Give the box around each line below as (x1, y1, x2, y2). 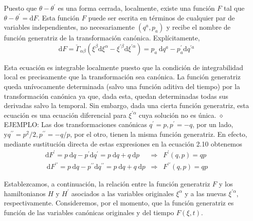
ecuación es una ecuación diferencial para (4, 110, 126, 120)
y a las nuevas (184, 188, 227, 198)
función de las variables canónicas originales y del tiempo (4, 207, 174, 217)
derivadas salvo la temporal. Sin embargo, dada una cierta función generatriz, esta (4, 100, 249, 110)
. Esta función (37, 12, 80, 22)
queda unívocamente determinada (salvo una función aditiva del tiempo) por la (4, 81, 240, 91)
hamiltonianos (4, 188, 46, 198)
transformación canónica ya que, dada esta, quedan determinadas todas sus (4, 91, 229, 101)
